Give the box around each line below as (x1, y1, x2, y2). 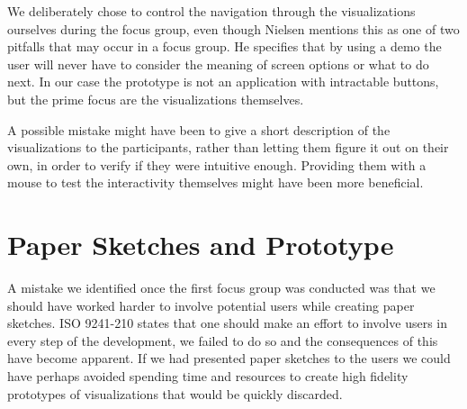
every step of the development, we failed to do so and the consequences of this (7, 331, 438, 350)
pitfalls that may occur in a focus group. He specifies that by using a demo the (7, 37, 442, 56)
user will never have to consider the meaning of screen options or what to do (7, 54, 429, 73)
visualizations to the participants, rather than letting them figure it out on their (7, 138, 449, 157)
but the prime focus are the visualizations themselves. (7, 89, 304, 108)
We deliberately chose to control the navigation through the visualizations (7, 2, 416, 20)
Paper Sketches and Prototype (7, 226, 394, 263)
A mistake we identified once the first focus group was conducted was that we (7, 278, 436, 297)
